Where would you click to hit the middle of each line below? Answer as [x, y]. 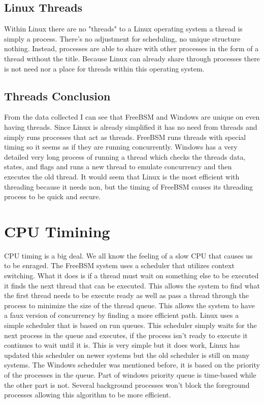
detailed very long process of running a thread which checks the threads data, [125, 156]
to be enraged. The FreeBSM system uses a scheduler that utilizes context [119, 265]
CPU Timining [57, 231]
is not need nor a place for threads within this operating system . [104, 68]
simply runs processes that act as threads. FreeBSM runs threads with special [125, 137]
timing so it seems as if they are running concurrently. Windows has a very [121, 147]
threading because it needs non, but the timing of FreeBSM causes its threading [129, 186]
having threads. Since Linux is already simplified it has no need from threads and [131, 126]
